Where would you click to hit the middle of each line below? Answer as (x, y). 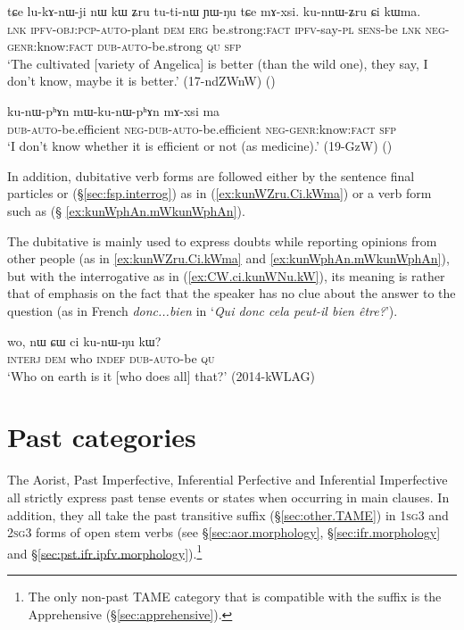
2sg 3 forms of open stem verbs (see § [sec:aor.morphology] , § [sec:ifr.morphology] (224, 532)
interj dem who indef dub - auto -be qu (111, 358)
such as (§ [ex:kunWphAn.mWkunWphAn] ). (126, 210)
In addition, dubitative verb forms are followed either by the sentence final (211, 175)
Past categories (102, 437)
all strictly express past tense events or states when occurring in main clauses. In (228, 497)
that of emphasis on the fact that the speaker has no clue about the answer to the (232, 293)
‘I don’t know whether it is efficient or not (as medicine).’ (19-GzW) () (200, 146)
